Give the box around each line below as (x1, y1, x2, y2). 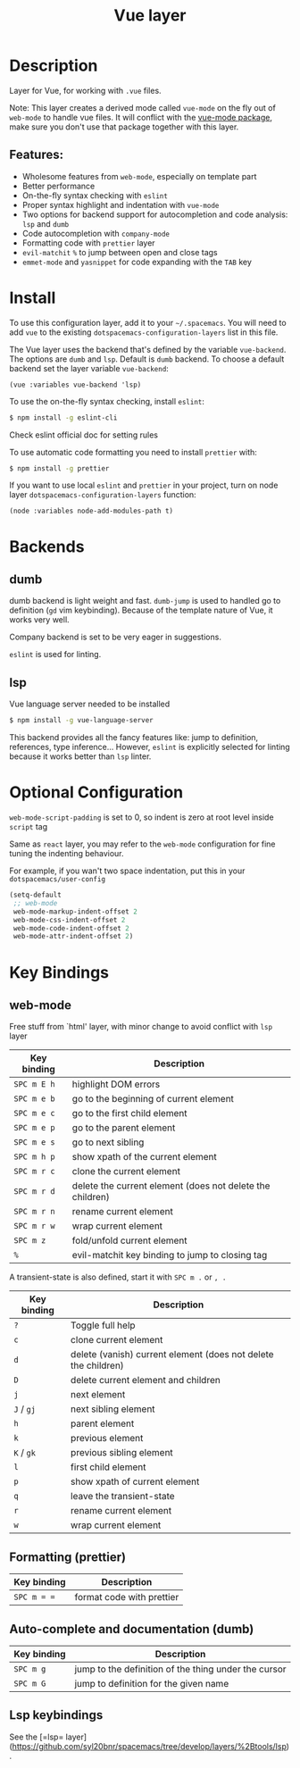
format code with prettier (74, 1591, 179, 1604)
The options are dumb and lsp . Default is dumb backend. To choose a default (9, 354, 285, 364)
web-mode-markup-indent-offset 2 (12, 907, 138, 916)
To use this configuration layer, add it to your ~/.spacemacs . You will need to (9, 317, 287, 328)
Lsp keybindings (9, 1707, 104, 1723)
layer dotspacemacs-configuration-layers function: (9, 489, 196, 500)
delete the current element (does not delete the (71, 1180, 271, 1192)
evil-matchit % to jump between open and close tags (21, 246, 218, 257)
